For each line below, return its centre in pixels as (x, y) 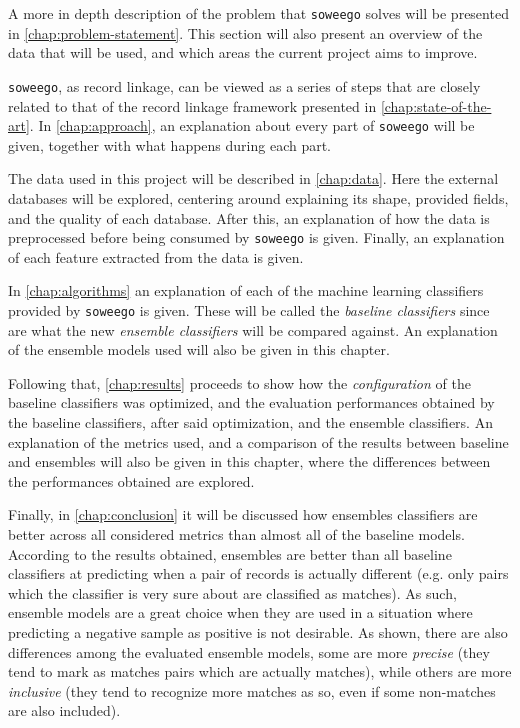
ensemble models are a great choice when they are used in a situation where (240, 612)
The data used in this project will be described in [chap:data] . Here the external (253, 178)
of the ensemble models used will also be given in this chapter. (199, 349)
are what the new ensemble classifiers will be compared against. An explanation (253, 329)
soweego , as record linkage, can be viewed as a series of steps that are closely (244, 85)
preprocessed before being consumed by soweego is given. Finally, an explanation (256, 237)
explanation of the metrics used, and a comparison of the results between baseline (258, 441)
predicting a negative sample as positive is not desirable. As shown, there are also (258, 631)
